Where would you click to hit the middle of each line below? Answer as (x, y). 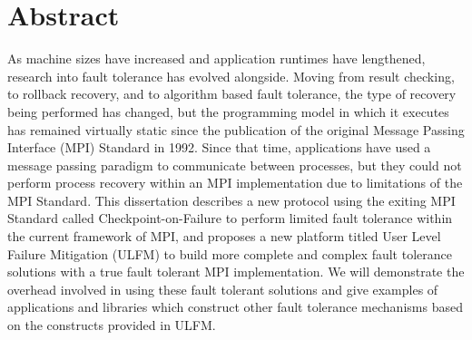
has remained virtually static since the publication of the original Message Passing (236, 129)
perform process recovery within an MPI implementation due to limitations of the (235, 183)
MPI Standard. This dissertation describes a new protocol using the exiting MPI (231, 200)
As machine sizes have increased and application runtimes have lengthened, (216, 58)
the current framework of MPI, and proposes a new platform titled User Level (224, 236)
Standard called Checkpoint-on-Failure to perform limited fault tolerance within (230, 218)
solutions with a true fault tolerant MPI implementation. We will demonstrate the (236, 272)
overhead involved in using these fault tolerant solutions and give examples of (223, 289)
